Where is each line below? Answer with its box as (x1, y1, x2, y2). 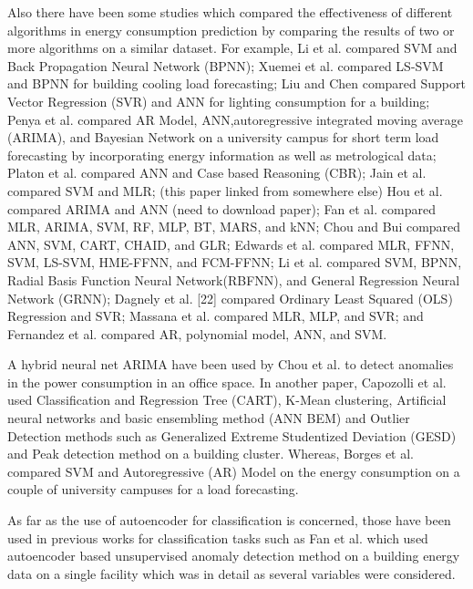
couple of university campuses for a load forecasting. (7, 480, 299, 499)
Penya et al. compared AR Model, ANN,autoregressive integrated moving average (7, 109, 464, 129)
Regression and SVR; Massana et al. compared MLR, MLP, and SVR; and (7, 306, 424, 325)
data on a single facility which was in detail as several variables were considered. (7, 563, 456, 583)
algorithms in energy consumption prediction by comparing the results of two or (7, 20, 455, 39)
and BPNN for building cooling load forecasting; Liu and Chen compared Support (7, 74, 466, 93)
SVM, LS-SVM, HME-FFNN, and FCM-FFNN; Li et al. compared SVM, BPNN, (7, 253, 462, 272)
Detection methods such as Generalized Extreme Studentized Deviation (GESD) (7, 426, 457, 445)
